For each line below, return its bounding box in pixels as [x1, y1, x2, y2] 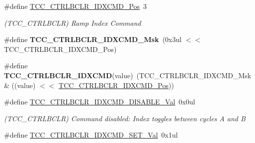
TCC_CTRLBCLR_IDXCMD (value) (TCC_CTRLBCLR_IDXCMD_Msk [4, 70, 252, 80]
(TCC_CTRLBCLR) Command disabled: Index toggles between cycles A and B [4, 113, 246, 123]
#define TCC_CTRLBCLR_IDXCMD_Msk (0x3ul [4, 34, 182, 45]
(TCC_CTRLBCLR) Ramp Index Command [4, 17, 141, 28]
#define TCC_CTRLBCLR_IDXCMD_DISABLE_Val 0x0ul [4, 96, 195, 107]
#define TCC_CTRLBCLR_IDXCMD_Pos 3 [4, 1, 147, 11]
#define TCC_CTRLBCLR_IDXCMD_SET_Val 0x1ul [4, 130, 178, 140]
